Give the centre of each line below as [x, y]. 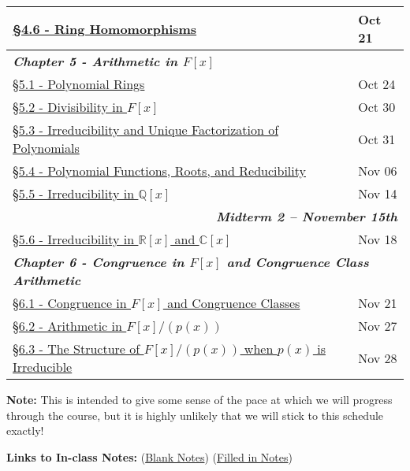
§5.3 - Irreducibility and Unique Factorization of [146, 130]
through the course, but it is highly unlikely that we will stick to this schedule [195, 415]
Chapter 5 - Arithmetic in [95, 61]
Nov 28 [378, 358]
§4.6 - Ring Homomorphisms [105, 28]
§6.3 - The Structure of [76, 349]
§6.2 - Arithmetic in [67, 326]
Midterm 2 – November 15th [306, 216]
